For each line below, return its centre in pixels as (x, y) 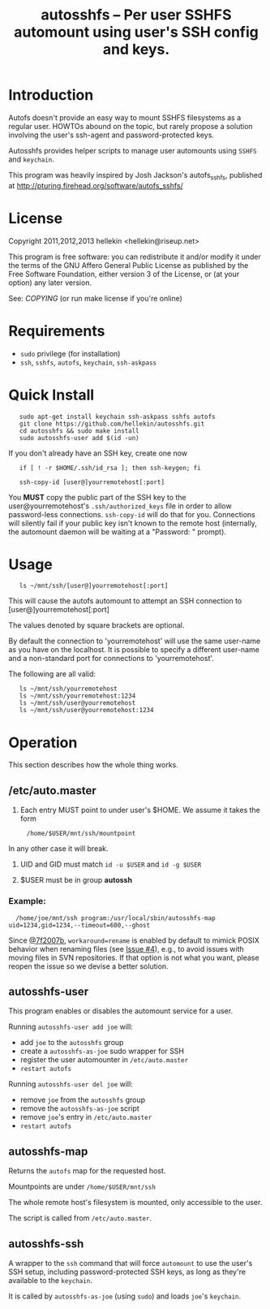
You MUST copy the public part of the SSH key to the (97, 497)
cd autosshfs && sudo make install (79, 431)
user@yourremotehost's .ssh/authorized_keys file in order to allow (120, 506)
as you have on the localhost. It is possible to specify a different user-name (134, 650)
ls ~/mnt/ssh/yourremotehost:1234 (77, 696)
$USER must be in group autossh (76, 880)
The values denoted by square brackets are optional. (96, 625)
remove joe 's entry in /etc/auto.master (86, 1117)
